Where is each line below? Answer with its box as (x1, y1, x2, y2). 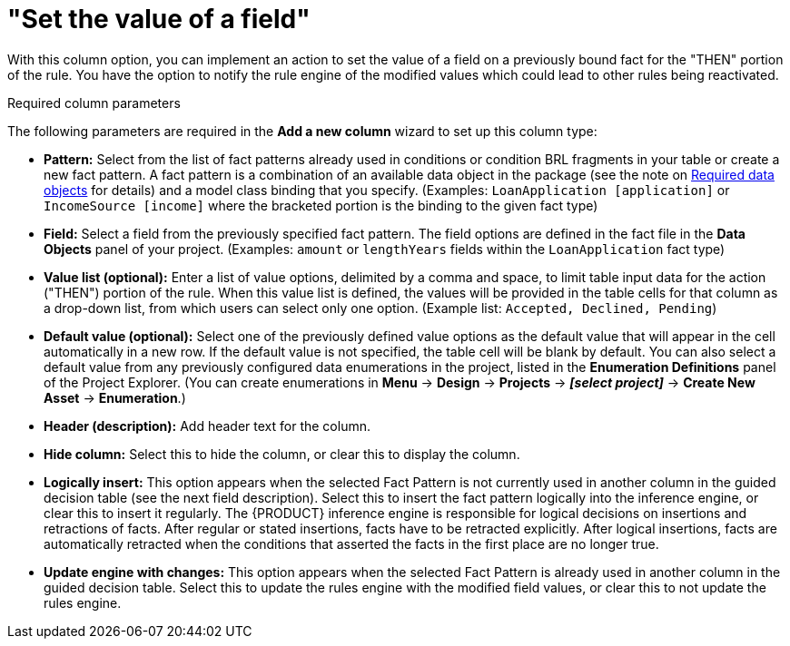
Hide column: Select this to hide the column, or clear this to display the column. (44, 445, 520, 462)
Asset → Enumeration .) (44, 389, 186, 406)
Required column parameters (7, 94, 181, 111)
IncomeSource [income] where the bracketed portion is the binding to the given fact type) (44, 197, 598, 213)
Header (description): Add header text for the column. (44, 417, 370, 434)
